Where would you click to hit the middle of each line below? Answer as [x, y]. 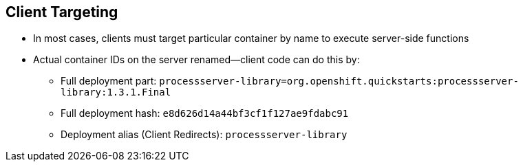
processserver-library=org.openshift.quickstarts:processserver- [339, 81]
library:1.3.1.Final [116, 92]
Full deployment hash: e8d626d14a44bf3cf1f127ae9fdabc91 [205, 113]
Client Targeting [62, 12]
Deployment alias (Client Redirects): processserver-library [204, 135]
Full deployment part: [109, 81]
